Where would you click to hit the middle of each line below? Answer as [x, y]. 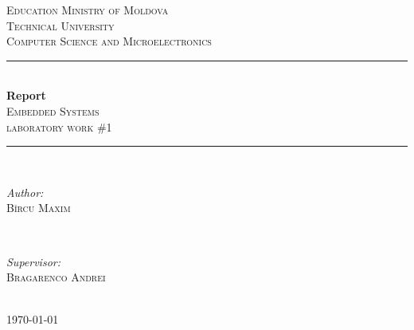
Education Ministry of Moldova [88, 10]
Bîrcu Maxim [39, 208]
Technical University [61, 25]
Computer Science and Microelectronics [109, 41]
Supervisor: [33, 261]
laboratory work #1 [59, 126]
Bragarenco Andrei [56, 277]
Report [26, 95]
